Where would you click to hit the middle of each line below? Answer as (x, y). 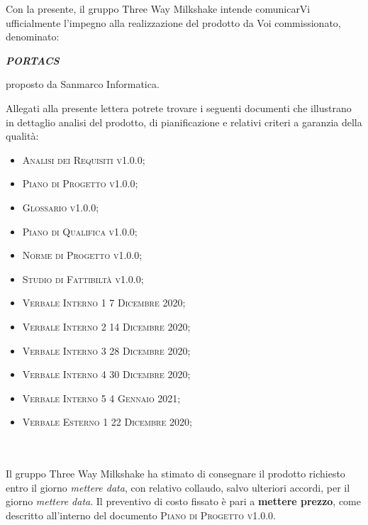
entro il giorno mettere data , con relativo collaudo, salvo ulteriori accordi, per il (178, 487)
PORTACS (33, 60)
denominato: (33, 37)
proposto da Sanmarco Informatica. (83, 84)
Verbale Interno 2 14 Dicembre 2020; (106, 326)
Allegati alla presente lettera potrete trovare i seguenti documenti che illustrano (179, 107)
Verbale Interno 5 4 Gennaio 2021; (101, 398)
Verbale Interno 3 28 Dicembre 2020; (106, 350)
